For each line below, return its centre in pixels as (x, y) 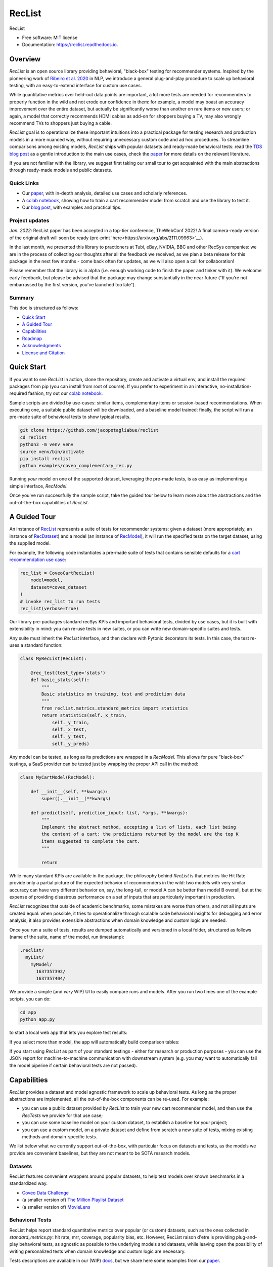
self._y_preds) (71, 743)
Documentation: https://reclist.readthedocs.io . (70, 45)
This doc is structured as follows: (44, 308)
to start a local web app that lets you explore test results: (69, 1033)
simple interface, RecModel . (38, 486)
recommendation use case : (38, 560)
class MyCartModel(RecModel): (57, 777)
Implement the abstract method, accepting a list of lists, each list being (139, 827)
